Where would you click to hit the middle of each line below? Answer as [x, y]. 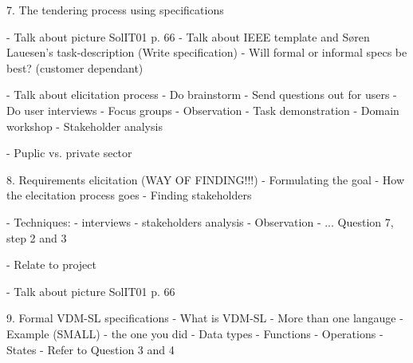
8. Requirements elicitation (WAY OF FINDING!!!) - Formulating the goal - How [205, 179]
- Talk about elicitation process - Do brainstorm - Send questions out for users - [202, 95]
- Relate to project [51, 264]
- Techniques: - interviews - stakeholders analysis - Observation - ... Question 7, [200, 221]
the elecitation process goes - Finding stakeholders [129, 195]
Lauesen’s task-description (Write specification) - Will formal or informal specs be [207, 52]
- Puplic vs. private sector [69, 153]
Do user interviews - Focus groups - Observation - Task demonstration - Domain [203, 110]
